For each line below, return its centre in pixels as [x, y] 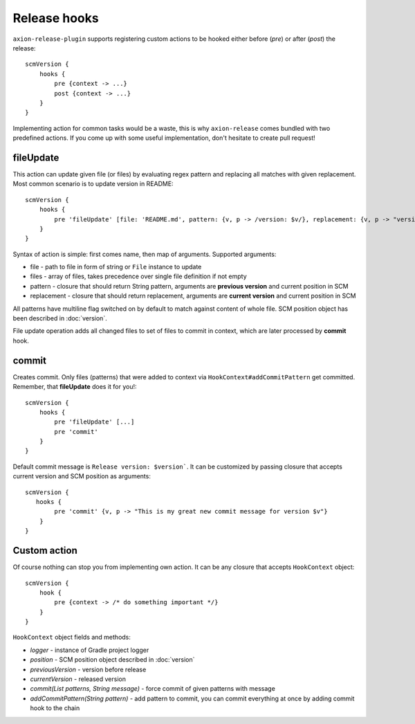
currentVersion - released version [78, 679]
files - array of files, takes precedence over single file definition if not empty [138, 276]
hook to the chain [55, 708]
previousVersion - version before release [88, 669]
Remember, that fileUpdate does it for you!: [75, 387]
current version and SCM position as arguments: [82, 476]
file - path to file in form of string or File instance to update [116, 267]
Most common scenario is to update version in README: [93, 184]
